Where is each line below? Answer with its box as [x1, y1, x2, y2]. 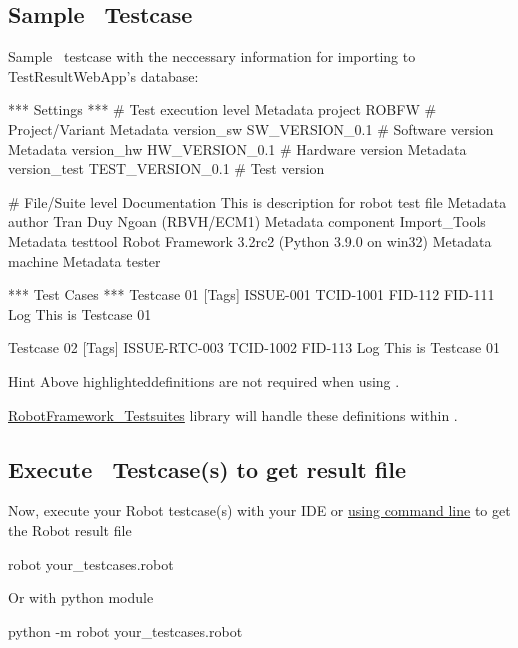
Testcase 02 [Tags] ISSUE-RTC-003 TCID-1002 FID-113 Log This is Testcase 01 [8, 337, 500, 358]
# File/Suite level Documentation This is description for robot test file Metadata [8, 191, 507, 212]
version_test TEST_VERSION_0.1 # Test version [8, 158, 325, 179]
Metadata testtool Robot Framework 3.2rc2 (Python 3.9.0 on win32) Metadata [8, 230, 492, 251]
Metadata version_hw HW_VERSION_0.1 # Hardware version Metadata [8, 138, 467, 159]
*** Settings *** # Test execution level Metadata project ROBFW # [8, 99, 437, 120]
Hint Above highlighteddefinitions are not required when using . [8, 370, 400, 391]
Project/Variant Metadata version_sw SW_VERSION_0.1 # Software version [8, 118, 494, 139]
